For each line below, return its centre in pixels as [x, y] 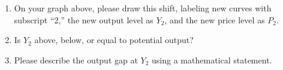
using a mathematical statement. [212, 60]
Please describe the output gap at [76, 60]
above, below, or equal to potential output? [114, 40]
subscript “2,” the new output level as [84, 19]
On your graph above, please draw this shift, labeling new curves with [143, 8]
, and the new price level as [215, 19]
